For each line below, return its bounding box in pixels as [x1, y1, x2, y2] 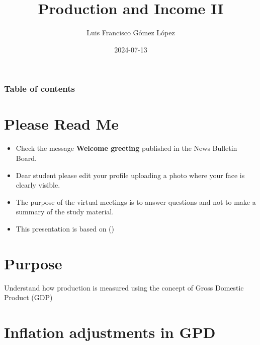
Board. [16, 152, 37, 163]
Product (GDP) [4, 292, 53, 303]
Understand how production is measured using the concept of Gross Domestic [4, 282, 244, 293]
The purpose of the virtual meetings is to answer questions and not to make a [16, 196, 256, 207]
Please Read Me [4, 113, 119, 134]
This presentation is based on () [16, 223, 114, 234]
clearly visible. [16, 180, 60, 190]
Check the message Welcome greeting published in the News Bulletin [16, 143, 237, 153]
